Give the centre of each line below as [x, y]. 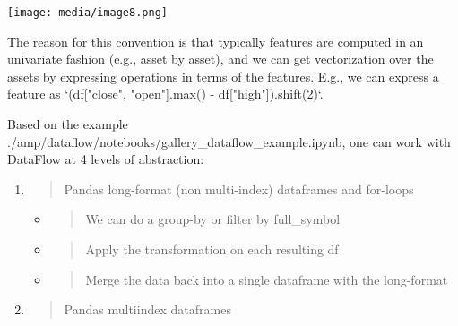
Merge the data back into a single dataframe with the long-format [267, 279]
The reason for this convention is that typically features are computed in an [216, 41]
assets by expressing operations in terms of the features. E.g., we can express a [223, 76]
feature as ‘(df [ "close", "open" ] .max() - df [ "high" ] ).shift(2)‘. [165, 94]
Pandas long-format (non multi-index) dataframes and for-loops [239, 189]
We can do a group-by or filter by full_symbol [213, 219]
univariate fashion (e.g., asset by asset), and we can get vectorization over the [220, 59]
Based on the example [68, 124]
